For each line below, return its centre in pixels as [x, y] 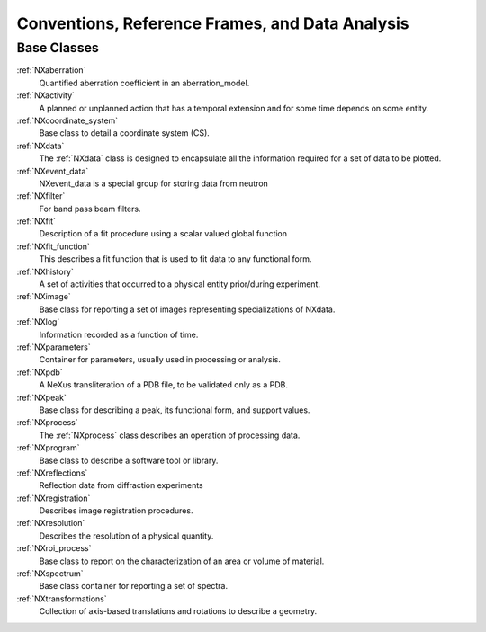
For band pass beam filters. [90, 209]
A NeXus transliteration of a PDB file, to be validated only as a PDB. [163, 385]
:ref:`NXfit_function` [53, 246]
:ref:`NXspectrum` [50, 574]
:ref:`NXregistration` [54, 498]
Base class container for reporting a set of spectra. [134, 586]
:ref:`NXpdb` [40, 372]
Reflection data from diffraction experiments [121, 485]
